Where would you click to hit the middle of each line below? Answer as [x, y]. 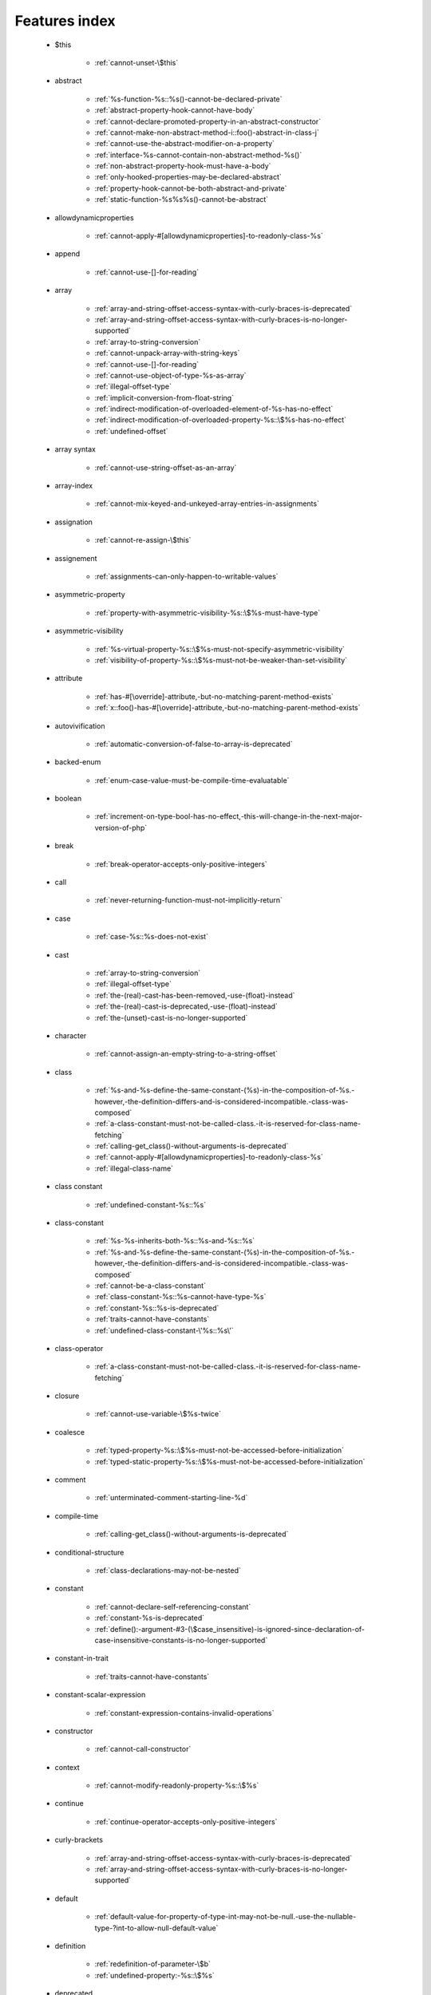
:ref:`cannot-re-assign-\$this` [143, 540]
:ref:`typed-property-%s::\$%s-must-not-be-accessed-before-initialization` [219, 1450]
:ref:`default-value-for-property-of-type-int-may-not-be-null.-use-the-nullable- [225, 1917]
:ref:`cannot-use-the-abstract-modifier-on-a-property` [185, 144]
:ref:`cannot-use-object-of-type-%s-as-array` [170, 375]
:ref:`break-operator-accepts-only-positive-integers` [181, 864]
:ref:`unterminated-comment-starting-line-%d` [171, 1498]
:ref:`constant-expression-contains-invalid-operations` [184, 1713]
